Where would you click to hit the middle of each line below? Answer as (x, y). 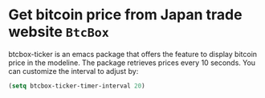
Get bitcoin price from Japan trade (125, 15)
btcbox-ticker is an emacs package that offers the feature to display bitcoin (133, 54)
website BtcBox (59, 32)
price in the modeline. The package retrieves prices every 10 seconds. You (132, 63)
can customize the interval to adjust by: (73, 71)
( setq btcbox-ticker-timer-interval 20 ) (77, 86)
